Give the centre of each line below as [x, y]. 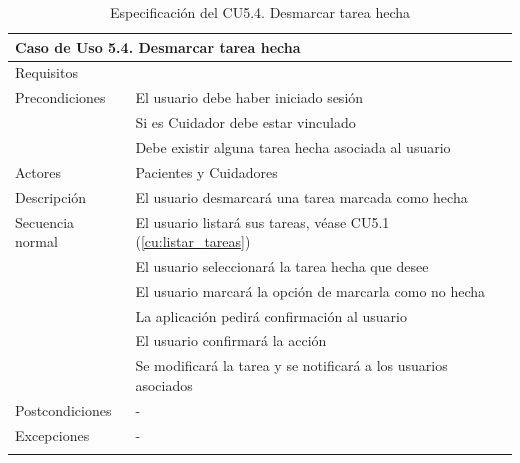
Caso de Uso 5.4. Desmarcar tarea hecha [158, 46]
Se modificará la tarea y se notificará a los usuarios [291, 365]
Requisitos [46, 72]
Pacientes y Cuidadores [206, 171]
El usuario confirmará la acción [231, 340]
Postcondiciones [63, 409]
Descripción [51, 196]
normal [36, 241]
